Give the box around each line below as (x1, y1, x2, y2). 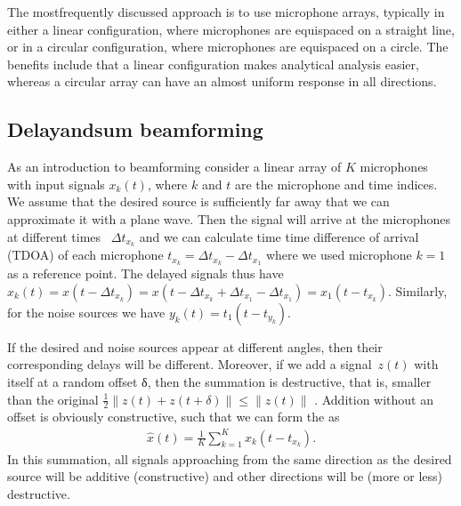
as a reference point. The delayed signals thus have (7, 264, 284, 283)
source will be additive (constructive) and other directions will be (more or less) (7, 467, 443, 486)
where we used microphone (265, 245, 412, 264)
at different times (7, 227, 101, 245)
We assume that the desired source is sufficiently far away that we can (7, 192, 390, 211)
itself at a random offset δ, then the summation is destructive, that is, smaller (7, 373, 432, 391)
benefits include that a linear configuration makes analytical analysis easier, (7, 54, 419, 73)
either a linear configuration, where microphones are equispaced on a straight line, (7, 20, 455, 38)
